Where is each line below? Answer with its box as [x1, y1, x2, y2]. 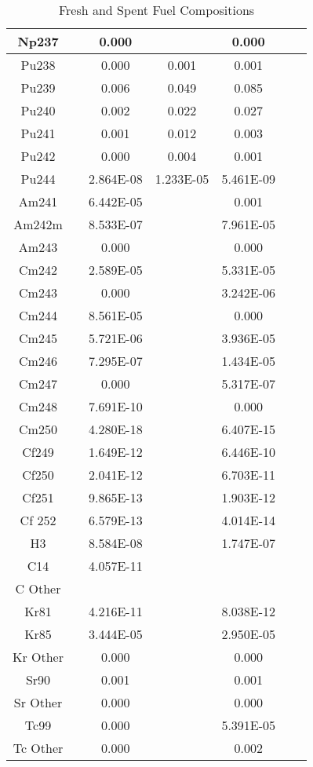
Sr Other [13, 693, 63, 711]
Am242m [13, 215, 63, 233]
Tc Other [13, 739, 64, 757]
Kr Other [13, 648, 64, 666]
